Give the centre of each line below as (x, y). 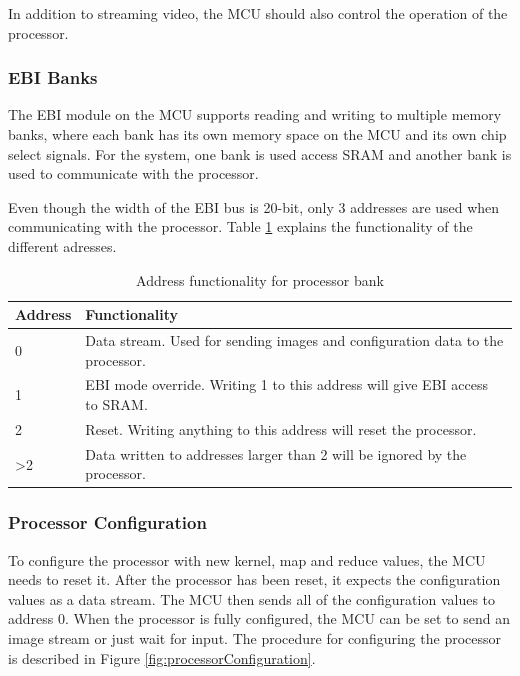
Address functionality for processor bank (260, 279)
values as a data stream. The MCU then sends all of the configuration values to (252, 598)
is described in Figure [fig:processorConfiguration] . (162, 657)
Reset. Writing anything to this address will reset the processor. (281, 428)
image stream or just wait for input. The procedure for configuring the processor (255, 638)
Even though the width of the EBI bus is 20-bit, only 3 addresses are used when (254, 206)
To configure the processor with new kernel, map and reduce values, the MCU (247, 559)
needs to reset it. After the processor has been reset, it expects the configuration (254, 579)
